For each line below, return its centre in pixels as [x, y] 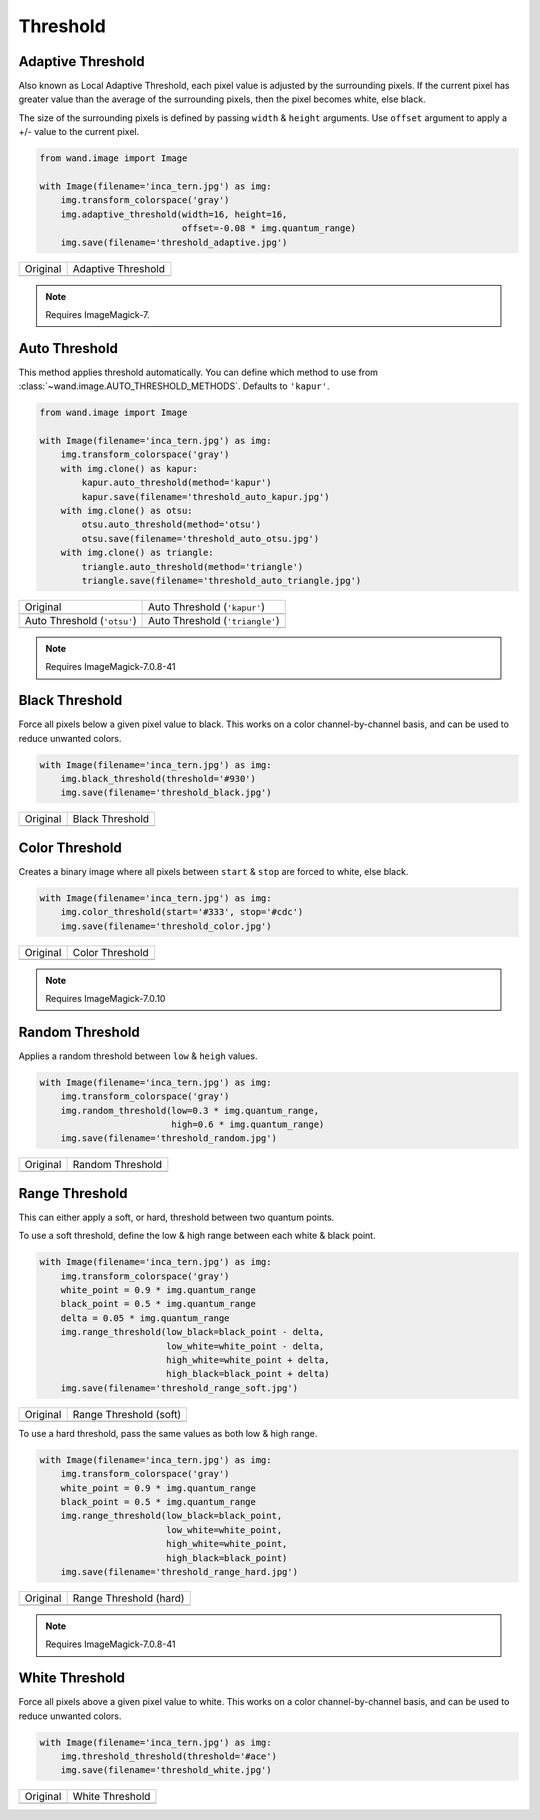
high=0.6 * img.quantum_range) [248, 1124]
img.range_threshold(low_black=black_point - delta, [192, 1332]
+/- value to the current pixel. [79, 132]
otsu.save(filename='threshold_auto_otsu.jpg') [200, 538]
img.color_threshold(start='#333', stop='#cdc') [182, 912]
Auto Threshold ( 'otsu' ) [80, 620]
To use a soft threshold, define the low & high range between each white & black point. [197, 1236]
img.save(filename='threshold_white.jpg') [166, 1770]
